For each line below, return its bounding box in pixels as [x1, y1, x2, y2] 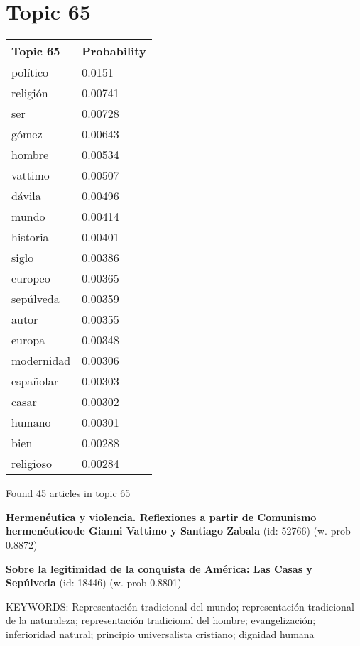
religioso [11, 455, 53, 472]
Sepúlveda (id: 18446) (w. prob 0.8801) [6, 575, 182, 590]
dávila [11, 187, 41, 204]
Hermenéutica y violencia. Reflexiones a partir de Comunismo [6, 509, 317, 524]
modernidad [11, 352, 71, 369]
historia [11, 229, 49, 246]
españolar [11, 373, 58, 390]
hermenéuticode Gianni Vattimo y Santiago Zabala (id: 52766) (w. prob [6, 523, 351, 538]
